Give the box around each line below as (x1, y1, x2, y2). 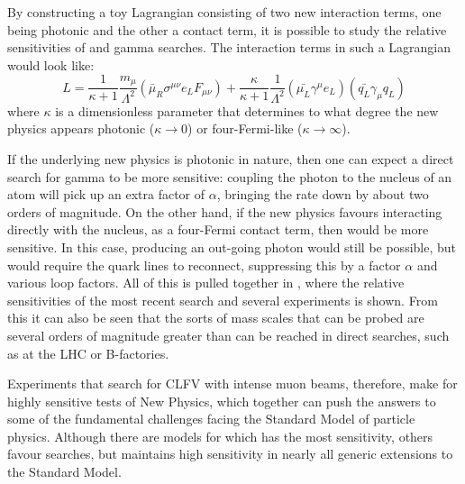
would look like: (7, 55, 95, 74)
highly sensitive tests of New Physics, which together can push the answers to (7, 391, 436, 410)
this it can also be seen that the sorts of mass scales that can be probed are (7, 308, 424, 327)
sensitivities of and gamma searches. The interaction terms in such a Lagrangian (7, 38, 451, 57)
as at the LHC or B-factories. (7, 343, 169, 362)
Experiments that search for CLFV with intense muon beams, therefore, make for (7, 374, 458, 393)
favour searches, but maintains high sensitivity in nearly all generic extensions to (7, 444, 453, 463)
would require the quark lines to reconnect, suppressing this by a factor (7, 255, 401, 274)
